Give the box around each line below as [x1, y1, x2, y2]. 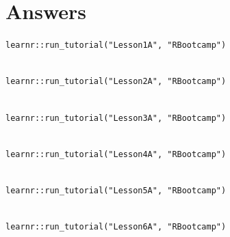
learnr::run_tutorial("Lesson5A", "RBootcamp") [5, 186, 227, 196]
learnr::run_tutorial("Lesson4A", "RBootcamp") [5, 149, 227, 159]
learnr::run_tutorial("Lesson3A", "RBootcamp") [5, 113, 227, 123]
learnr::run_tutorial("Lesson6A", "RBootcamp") [5, 222, 227, 232]
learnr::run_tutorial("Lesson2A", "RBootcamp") [5, 76, 227, 87]
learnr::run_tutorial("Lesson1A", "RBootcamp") [5, 40, 227, 51]
